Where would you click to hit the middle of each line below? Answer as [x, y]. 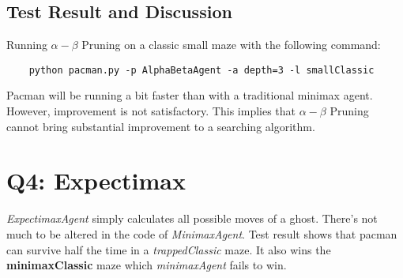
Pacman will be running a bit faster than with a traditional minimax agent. [190, 95]
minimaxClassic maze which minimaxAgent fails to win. [147, 265]
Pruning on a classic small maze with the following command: [231, 45]
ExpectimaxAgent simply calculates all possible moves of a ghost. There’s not [192, 218]
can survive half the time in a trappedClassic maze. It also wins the [169, 249]
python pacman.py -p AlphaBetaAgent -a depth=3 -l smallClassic [201, 70]
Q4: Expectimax [96, 180]
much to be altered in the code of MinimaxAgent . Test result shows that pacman [202, 233]
